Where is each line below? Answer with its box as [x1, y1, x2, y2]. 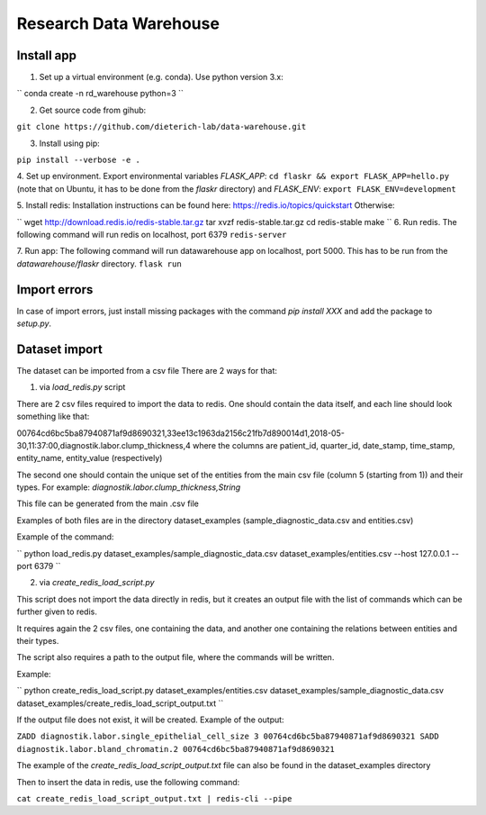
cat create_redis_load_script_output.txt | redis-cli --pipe [16, 793, 292, 803]
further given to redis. [16, 606, 98, 617]
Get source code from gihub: [39, 104, 147, 115]
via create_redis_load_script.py [39, 577, 155, 588]
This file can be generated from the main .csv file [16, 498, 200, 509]
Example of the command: [16, 531, 114, 542]
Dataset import [16, 341, 103, 357]
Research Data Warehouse [16, 14, 220, 33]
